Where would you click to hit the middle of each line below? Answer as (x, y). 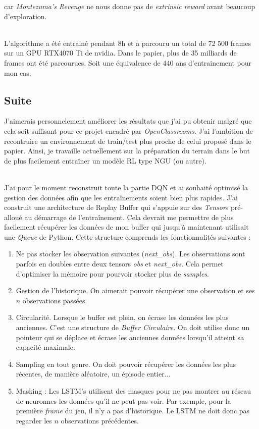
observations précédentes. (100, 420)
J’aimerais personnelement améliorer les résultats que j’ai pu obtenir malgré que (128, 121)
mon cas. (18, 72)
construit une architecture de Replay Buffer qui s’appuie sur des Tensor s (116, 207)
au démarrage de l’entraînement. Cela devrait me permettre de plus (129, 217)
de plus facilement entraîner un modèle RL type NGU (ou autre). (105, 160)
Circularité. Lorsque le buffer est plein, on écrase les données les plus (122, 317)
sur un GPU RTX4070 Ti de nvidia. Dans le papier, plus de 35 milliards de (120, 53)
